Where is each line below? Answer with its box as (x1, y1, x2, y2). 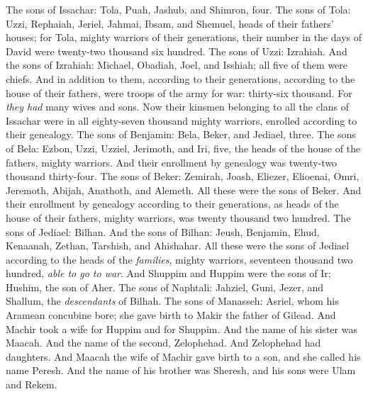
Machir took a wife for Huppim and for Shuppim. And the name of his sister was (6, 321, 357, 336)
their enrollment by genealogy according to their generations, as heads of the (6, 196, 339, 211)
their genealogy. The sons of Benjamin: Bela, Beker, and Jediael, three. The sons (6, 127, 356, 142)
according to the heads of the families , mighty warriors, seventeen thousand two (6, 252, 353, 266)
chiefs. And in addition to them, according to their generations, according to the (6, 71, 355, 86)
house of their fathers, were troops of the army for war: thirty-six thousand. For (6, 85, 352, 100)
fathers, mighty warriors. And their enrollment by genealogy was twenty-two (6, 154, 338, 169)
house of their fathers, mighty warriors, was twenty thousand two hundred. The (6, 210, 351, 225)
